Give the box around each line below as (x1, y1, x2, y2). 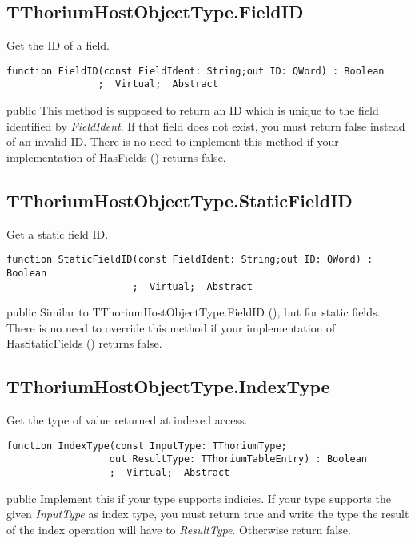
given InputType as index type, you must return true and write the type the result (6, 505, 409, 522)
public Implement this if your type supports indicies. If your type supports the (6, 489, 391, 506)
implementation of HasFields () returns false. (6, 148, 226, 165)
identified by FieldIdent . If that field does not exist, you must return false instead (6, 117, 405, 134)
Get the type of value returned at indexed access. (6, 412, 248, 428)
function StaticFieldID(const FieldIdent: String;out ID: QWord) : (6, 254, 373, 266)
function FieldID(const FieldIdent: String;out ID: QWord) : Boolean (6, 65, 385, 77)
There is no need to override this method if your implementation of (6, 319, 336, 336)
